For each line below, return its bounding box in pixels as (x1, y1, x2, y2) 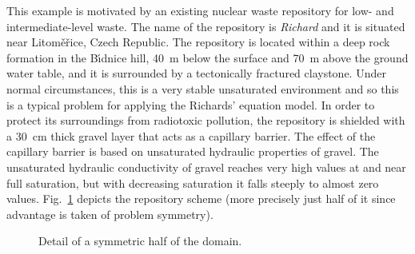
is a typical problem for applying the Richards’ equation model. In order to (6, 96, 375, 113)
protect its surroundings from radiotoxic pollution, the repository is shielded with (6, 112, 405, 129)
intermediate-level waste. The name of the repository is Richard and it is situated (6, 18, 405, 34)
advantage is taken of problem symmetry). (6, 205, 213, 222)
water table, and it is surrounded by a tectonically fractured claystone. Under (6, 65, 386, 81)
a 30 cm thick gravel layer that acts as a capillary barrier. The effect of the (6, 127, 376, 144)
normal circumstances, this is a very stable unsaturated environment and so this (6, 80, 399, 97)
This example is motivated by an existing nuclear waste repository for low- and (6, 2, 394, 18)
